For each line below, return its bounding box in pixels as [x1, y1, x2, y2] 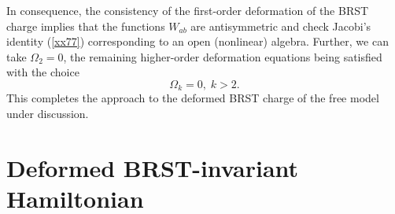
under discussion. [6, 105, 89, 122]
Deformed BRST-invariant [6, 151, 299, 183]
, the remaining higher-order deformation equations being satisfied [63, 48, 382, 65]
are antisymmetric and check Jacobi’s [190, 17, 371, 34]
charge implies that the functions [6, 17, 165, 34]
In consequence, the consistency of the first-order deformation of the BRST [6, 2, 369, 18]
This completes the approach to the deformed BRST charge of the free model [6, 90, 379, 106]
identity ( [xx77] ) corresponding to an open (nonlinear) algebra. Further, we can [6, 33, 389, 50]
